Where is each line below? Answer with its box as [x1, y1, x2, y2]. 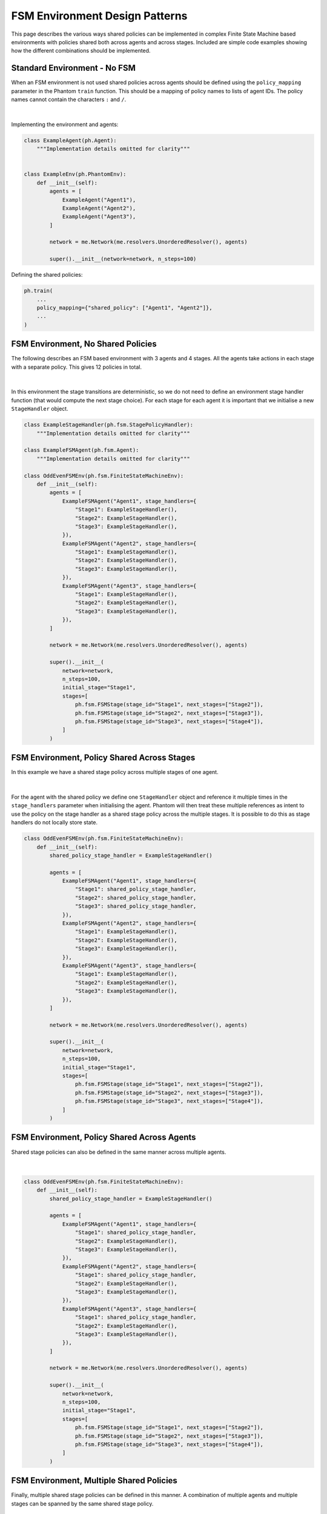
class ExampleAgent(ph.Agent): [24, 137, 117, 144]
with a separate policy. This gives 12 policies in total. [11, 363, 142, 371]
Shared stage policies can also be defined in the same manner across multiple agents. [11, 1148, 226, 1155]
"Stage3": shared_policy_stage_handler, [74, 903, 197, 910]
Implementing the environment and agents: [11, 121, 119, 128]
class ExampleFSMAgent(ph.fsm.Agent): [24, 447, 139, 454]
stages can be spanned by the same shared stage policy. [11, 1499, 154, 1507]
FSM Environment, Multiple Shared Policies [11, 1475, 178, 1486]
